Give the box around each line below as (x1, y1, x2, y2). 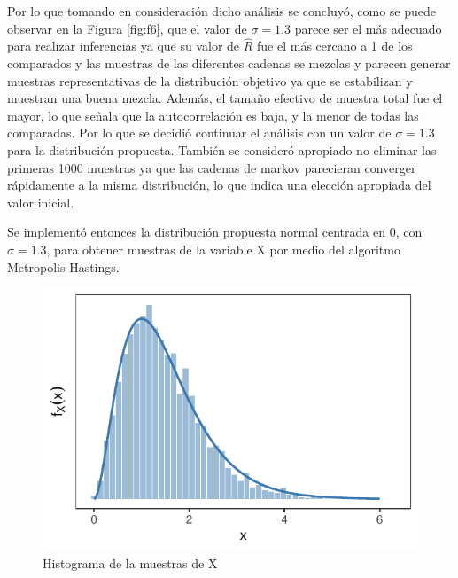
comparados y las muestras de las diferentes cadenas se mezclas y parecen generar (7, 54, 451, 72)
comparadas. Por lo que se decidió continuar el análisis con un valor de (7, 123, 392, 142)
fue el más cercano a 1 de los (257, 36, 413, 55)
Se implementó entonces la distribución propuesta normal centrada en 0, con (7, 223, 423, 241)
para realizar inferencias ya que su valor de (7, 36, 240, 55)
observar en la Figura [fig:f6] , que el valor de (7, 19, 247, 37)
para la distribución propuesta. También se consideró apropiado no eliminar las (7, 140, 437, 159)
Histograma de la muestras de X (43, 553, 218, 572)
